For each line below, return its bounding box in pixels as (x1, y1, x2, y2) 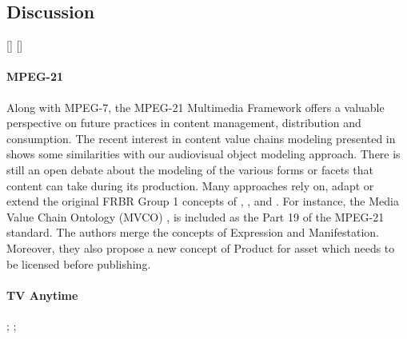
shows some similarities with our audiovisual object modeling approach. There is (6, 146, 401, 162)
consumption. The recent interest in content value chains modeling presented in (6, 130, 396, 146)
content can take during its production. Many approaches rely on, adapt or (6, 177, 374, 193)
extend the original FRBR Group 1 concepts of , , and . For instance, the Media (6, 193, 399, 209)
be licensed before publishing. (6, 255, 151, 272)
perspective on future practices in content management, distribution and (6, 114, 361, 131)
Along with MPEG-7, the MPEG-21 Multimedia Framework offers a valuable (6, 98, 385, 115)
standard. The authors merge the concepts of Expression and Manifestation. (6, 224, 379, 241)
